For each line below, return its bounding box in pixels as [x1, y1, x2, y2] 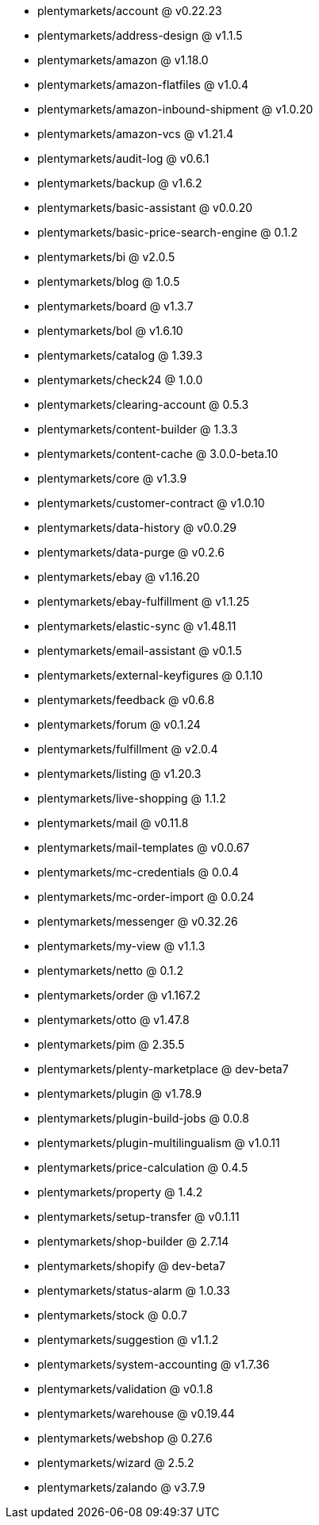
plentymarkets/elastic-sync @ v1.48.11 [37, 619, 236, 633]
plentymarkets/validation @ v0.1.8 [37, 1382, 213, 1396]
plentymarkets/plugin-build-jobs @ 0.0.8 [37, 1111, 249, 1125]
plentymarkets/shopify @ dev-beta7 [37, 1259, 225, 1273]
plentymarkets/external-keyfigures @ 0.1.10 [37, 668, 263, 682]
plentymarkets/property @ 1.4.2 [37, 1185, 203, 1199]
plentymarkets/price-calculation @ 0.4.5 [37, 1161, 248, 1174]
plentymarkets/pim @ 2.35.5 [37, 1038, 185, 1051]
